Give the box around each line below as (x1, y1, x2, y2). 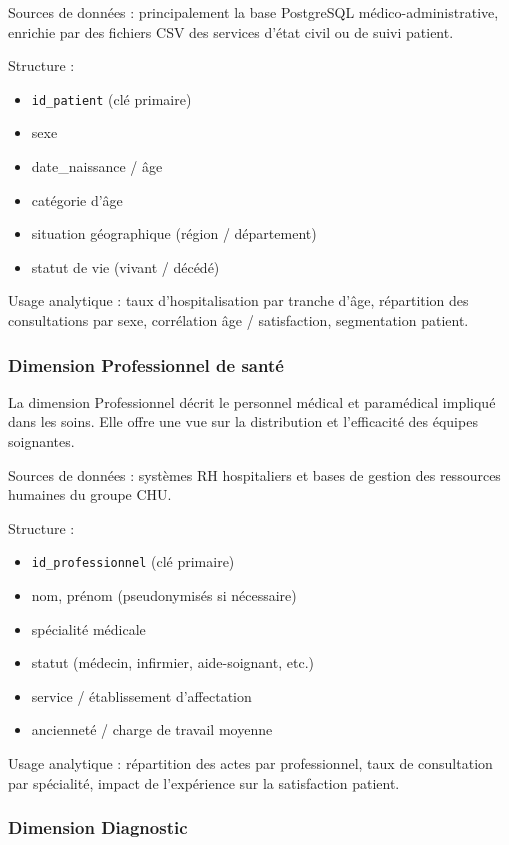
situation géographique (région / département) (31, 223, 317, 244)
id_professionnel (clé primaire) (31, 551, 235, 572)
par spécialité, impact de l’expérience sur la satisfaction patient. (8, 772, 400, 793)
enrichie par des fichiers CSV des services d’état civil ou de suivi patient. (8, 21, 454, 42)
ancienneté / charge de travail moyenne (31, 719, 273, 740)
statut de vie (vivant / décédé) (31, 256, 220, 277)
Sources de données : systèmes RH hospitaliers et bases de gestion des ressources (8, 464, 501, 485)
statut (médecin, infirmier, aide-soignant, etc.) (31, 652, 314, 673)
